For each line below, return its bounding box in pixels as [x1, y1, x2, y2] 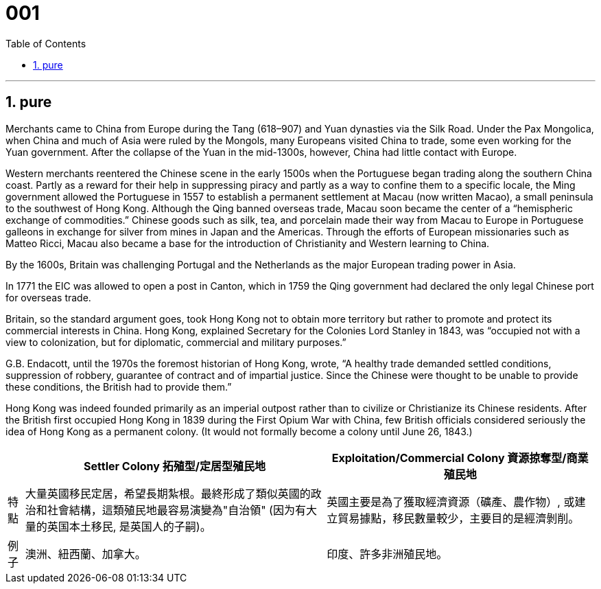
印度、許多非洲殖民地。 [327, 546, 448, 561]
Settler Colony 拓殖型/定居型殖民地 [84, 459, 266, 473]
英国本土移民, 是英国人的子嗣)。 [47, 519, 211, 533]
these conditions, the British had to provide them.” [5, 380, 232, 393]
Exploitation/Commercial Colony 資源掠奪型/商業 [331, 450, 589, 465]
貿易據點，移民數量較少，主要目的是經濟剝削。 [338, 511, 580, 525]
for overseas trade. [5, 291, 91, 303]
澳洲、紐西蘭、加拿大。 [25, 546, 146, 561]
